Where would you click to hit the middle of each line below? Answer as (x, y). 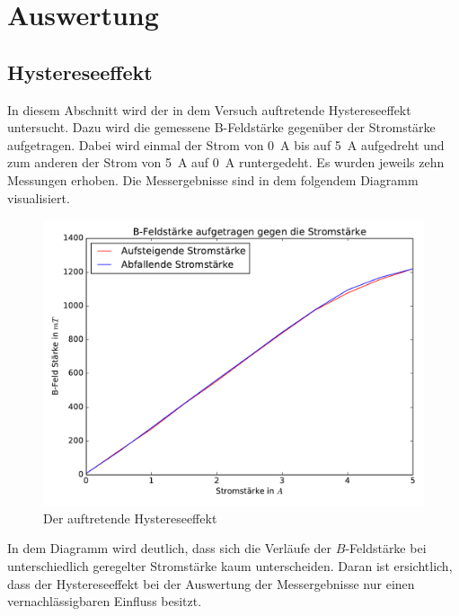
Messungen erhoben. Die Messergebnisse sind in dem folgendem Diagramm (213, 179)
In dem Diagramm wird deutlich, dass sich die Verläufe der (170, 548)
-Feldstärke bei (386, 548)
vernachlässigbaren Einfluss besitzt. (105, 601)
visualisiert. (39, 197)
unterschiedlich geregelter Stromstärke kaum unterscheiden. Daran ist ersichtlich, (230, 565)
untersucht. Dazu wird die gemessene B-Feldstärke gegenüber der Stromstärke (221, 127)
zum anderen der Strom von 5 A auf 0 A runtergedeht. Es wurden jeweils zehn (226, 162)
